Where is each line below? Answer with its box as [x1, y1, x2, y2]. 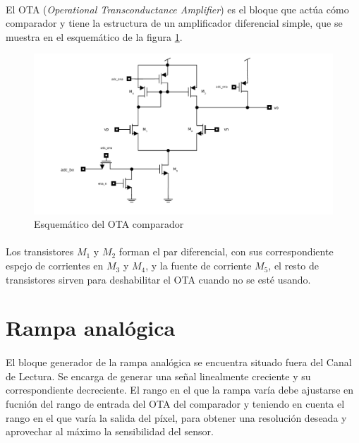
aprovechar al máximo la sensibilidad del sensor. [6, 424, 214, 439]
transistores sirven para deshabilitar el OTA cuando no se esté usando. [6, 272, 311, 286]
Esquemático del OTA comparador [34, 217, 184, 231]
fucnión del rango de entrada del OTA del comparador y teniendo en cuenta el [6, 396, 345, 411]
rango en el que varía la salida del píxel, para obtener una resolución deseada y [6, 410, 347, 425]
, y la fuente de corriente [145, 258, 252, 273]
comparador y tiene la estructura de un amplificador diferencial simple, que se [6, 16, 343, 30]
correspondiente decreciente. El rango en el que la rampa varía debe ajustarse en [6, 382, 354, 397]
